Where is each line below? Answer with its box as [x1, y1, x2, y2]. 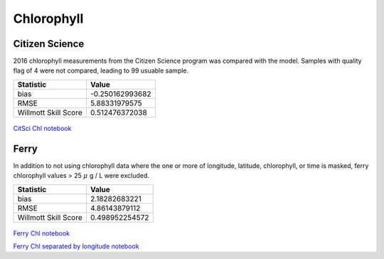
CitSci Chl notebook [13, 124, 72, 132]
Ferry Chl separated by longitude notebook [13, 242, 139, 250]
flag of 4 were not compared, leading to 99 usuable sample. [13, 66, 189, 75]
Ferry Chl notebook [13, 228, 70, 238]
